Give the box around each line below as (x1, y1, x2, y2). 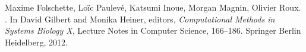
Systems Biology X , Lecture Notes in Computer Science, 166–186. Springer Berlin (5, 24, 301, 37)
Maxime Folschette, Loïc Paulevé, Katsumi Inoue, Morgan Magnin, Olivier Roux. (5, 1, 301, 13)
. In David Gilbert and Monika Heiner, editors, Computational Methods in (5, 12, 275, 25)
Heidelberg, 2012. (5, 35, 68, 48)
